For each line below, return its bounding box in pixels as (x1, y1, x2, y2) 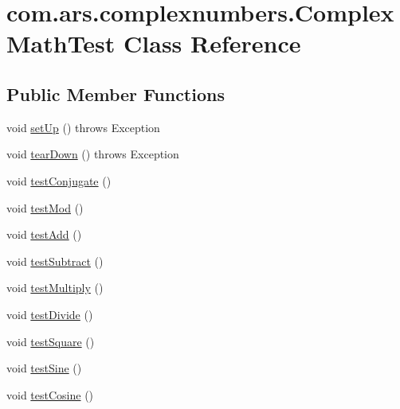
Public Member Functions (6, 81, 225, 106)
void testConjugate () (6, 172, 112, 189)
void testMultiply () (6, 279, 104, 296)
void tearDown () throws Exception (6, 146, 179, 162)
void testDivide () (6, 306, 93, 322)
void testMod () (6, 199, 84, 216)
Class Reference (124, 27, 301, 60)
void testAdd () (6, 226, 82, 243)
